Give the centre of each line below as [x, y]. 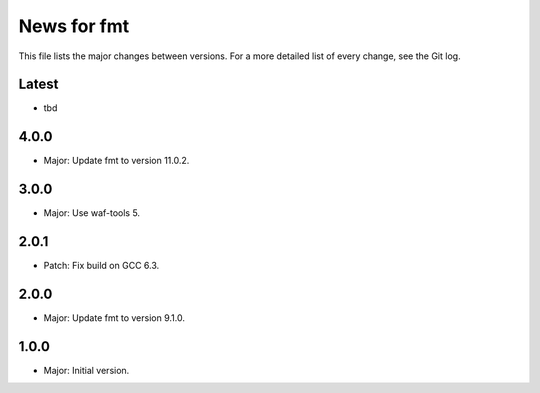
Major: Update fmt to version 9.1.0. [114, 318]
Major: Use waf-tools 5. [91, 213]
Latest [38, 84]
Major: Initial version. [86, 370]
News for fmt [74, 26]
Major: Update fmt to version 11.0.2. [116, 161]
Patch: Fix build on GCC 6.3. [101, 266]
